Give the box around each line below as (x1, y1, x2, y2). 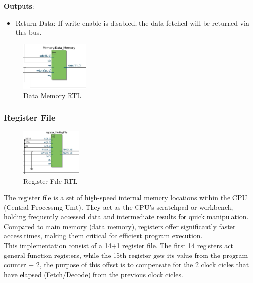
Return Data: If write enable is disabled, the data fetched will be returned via (15, 17, 249, 27)
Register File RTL (23, 176, 78, 186)
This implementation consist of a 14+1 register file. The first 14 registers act (4, 240, 233, 251)
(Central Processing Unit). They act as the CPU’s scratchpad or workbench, (4, 202, 233, 212)
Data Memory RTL (23, 90, 82, 101)
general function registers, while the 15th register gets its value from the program (4, 250, 248, 260)
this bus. (15, 27, 42, 37)
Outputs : (4, 1, 34, 11)
